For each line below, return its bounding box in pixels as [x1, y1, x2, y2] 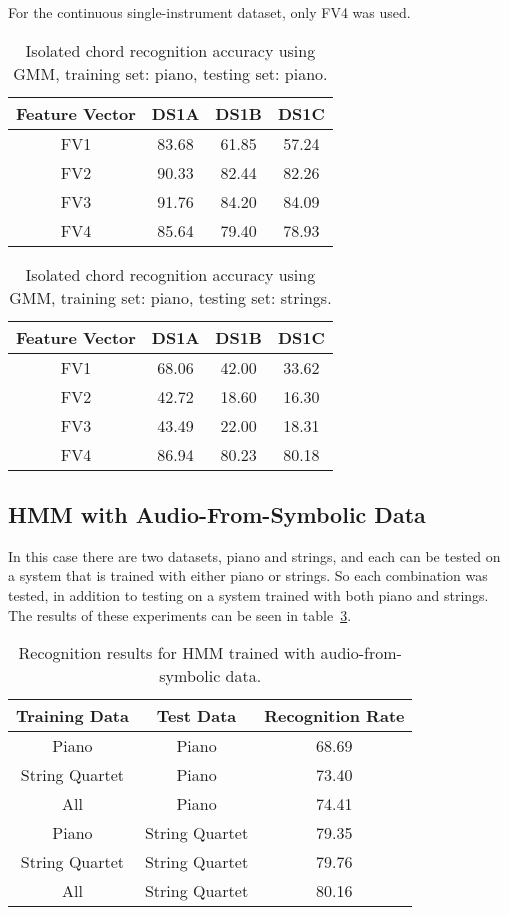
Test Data [156, 704, 237, 728]
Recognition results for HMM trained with [18, 641, 316, 665]
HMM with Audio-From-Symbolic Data [8, 498, 426, 529]
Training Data [16, 704, 129, 728]
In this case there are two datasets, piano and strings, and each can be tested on [8, 545, 501, 566]
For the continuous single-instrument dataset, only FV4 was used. [8, 2, 411, 22]
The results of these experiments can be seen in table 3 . [8, 604, 352, 625]
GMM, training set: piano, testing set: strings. [9, 285, 332, 309]
